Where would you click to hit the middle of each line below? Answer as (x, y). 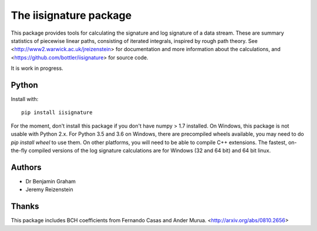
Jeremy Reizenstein (49, 190)
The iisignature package (71, 15)
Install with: (25, 99)
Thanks (25, 207)
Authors (26, 167)
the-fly (19, 150)
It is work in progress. (37, 68)
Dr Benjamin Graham (51, 181)
